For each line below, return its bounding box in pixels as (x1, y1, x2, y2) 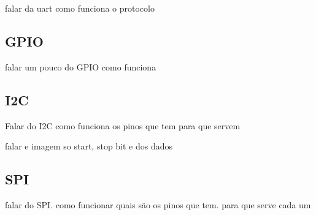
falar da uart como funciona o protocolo (5, 2, 155, 14)
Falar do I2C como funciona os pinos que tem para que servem (5, 119, 241, 132)
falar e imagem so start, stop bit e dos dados (5, 140, 173, 153)
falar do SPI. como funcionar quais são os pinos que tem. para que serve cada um (5, 198, 311, 211)
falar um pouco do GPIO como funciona (5, 60, 156, 73)
